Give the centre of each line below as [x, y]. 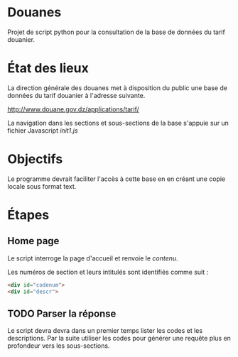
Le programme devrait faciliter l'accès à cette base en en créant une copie [117, 179]
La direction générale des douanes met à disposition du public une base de [117, 88]
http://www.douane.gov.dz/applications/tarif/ [74, 109]
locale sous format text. [42, 186]
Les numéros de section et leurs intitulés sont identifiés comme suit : [108, 272]
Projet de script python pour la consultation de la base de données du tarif [116, 32]
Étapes [28, 215]
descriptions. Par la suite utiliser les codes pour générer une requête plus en [119, 339]
